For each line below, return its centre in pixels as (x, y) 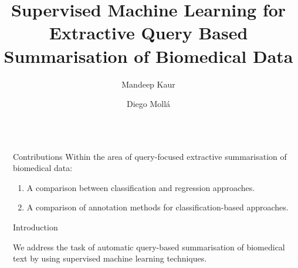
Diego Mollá (148, 104)
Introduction (35, 227)
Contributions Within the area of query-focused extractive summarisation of (150, 156)
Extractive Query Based (148, 33)
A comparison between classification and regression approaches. (141, 187)
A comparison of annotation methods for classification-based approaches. (158, 207)
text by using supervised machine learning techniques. (110, 258)
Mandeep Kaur (148, 84)
